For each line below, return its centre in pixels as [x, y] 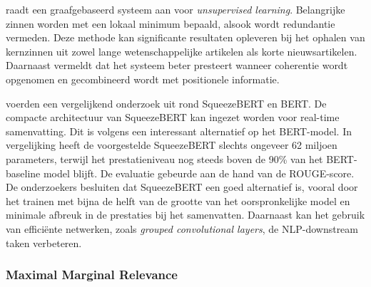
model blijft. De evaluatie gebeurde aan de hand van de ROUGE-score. [199, 173]
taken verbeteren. [44, 242]
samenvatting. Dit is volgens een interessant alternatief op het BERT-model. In [179, 131]
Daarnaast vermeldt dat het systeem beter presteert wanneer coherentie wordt [177, 65]
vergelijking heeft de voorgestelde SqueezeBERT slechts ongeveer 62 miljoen [172, 145]
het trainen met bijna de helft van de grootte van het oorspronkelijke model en [178, 200]
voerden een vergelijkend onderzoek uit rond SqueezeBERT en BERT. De [166, 103]
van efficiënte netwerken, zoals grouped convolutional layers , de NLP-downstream [182, 228]
